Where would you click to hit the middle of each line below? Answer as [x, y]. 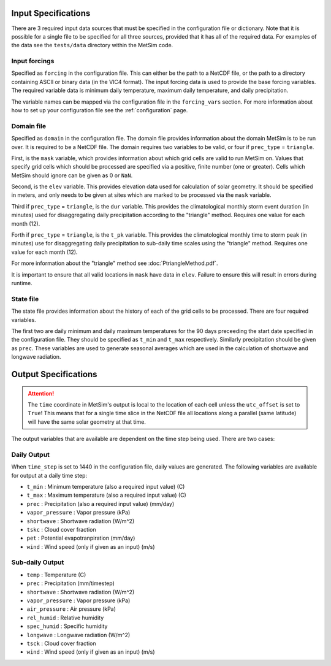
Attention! [41, 393]
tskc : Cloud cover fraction [61, 529]
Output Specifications [54, 374]
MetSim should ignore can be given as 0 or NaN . [72, 175]
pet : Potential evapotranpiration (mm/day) [81, 538]
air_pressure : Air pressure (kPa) [71, 609]
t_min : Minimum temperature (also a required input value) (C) [106, 486]
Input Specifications [51, 13]
